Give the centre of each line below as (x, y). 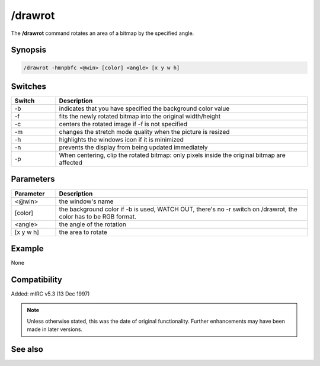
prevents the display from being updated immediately (133, 147)
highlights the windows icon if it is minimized (121, 140)
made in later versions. (55, 329)
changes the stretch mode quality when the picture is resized (144, 132)
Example (27, 248)
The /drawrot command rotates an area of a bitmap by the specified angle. (103, 33)
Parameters (33, 179)
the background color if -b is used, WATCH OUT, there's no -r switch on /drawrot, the (178, 209)
